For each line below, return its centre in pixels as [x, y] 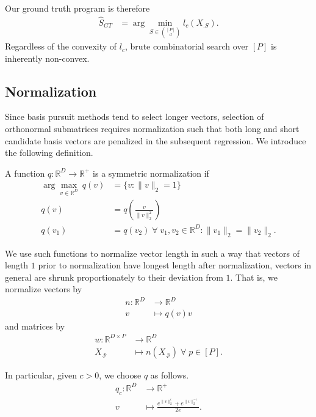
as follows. [170, 375]
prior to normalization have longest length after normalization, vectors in [175, 265]
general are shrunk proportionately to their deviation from [114, 277]
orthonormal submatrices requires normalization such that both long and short [152, 129]
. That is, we [254, 277]
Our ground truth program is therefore [77, 8]
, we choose [120, 375]
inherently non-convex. [47, 58]
